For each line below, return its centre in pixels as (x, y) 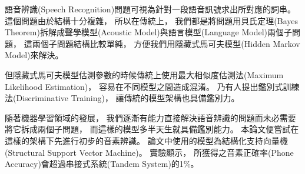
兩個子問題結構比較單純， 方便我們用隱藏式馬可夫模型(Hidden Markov (166, 43)
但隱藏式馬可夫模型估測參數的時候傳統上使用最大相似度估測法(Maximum (144, 74)
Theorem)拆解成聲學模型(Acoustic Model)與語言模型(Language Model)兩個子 (148, 32)
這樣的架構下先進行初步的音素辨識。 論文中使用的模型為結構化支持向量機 (146, 140)
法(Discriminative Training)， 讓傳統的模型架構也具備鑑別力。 (122, 98)
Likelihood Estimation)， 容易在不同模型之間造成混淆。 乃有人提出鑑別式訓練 (152, 86)
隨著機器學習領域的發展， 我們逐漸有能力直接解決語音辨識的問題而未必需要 (150, 117)
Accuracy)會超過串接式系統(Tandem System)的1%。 (102, 164)
